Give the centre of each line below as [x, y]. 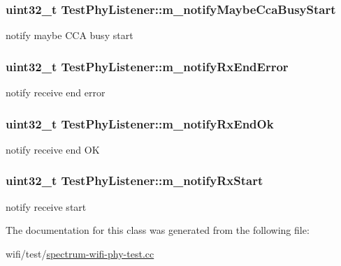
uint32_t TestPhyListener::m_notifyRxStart [135, 180]
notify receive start [46, 206]
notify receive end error [56, 93]
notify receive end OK [53, 149]
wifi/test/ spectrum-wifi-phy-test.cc [80, 253]
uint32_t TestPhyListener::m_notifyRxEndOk [140, 123]
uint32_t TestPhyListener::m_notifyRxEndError [147, 66]
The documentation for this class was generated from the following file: [158, 230]
